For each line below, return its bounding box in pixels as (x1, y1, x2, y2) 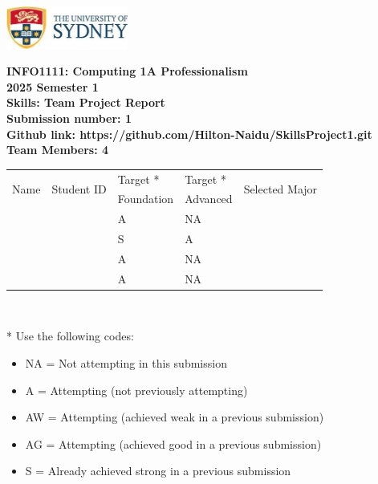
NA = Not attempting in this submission (25, 355, 227, 371)
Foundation (117, 190, 174, 207)
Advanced (185, 190, 233, 207)
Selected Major (243, 180, 318, 197)
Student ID (51, 180, 107, 197)
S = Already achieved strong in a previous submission (25, 462, 291, 479)
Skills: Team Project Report (6, 94, 165, 111)
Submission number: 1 (6, 109, 132, 126)
